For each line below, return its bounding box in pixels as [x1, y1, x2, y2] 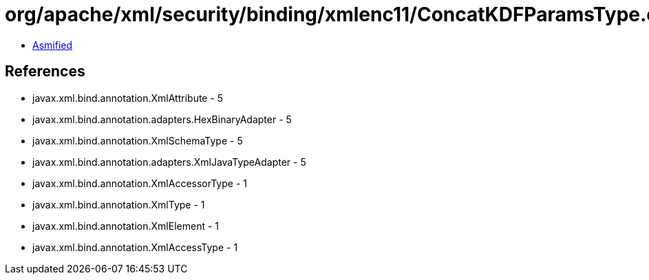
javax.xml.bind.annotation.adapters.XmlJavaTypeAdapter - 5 [32, 155, 306, 168]
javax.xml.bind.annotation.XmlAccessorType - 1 [32, 177, 247, 189]
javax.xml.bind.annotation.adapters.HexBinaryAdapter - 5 [32, 113, 292, 125]
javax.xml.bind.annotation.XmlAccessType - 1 [32, 241, 238, 253]
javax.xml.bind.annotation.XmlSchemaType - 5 [32, 134, 243, 147]
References [5, 63, 85, 80]
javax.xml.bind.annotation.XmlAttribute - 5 [32, 91, 224, 104]
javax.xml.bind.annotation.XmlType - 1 [32, 198, 205, 211]
